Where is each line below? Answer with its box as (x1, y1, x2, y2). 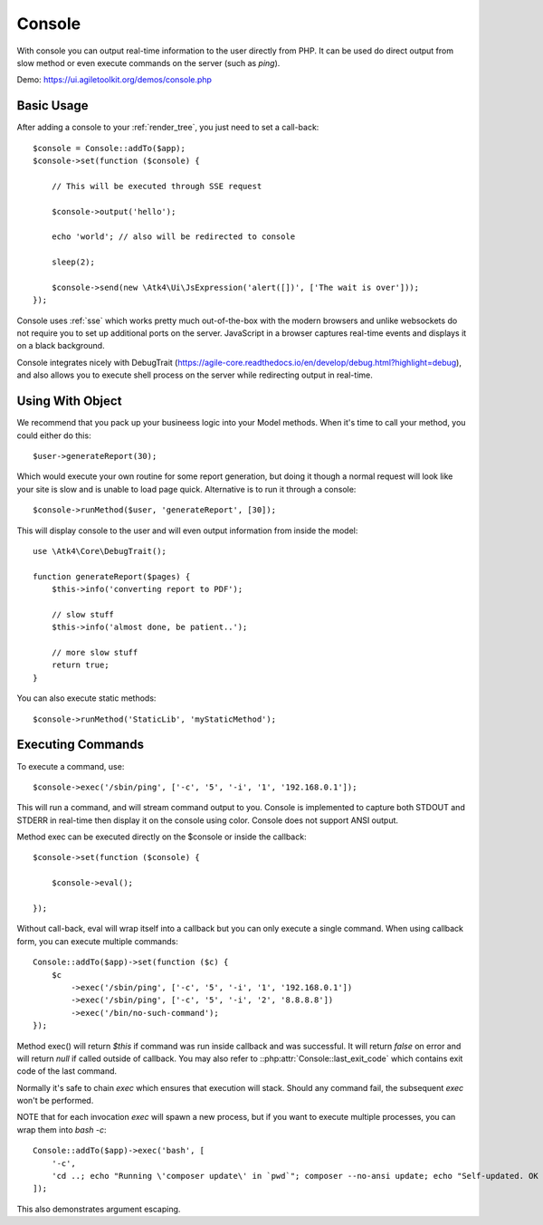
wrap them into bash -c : (16, 1124, 108, 1135)
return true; (51, 660, 110, 670)
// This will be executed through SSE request (51, 181, 262, 191)
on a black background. (16, 340, 105, 351)
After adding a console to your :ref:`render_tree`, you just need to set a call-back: (16, 122, 319, 133)
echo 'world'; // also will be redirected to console (51, 232, 296, 242)
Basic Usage (16, 98, 89, 113)
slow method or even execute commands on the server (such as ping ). (16, 57, 281, 68)
